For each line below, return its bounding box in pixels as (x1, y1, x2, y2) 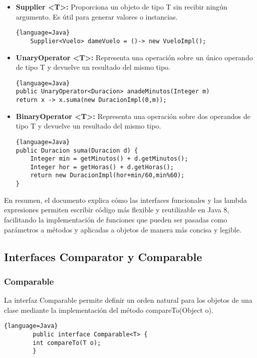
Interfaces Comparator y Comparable (4, 249, 202, 264)
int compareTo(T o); (33, 339, 101, 346)
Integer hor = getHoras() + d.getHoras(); (30, 163, 174, 171)
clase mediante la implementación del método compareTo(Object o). (4, 304, 213, 315)
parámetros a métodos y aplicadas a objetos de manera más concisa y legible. (4, 224, 241, 234)
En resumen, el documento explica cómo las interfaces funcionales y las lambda (4, 194, 247, 205)
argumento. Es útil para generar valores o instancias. (16, 11, 178, 22)
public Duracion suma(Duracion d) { (16, 147, 138, 154)
